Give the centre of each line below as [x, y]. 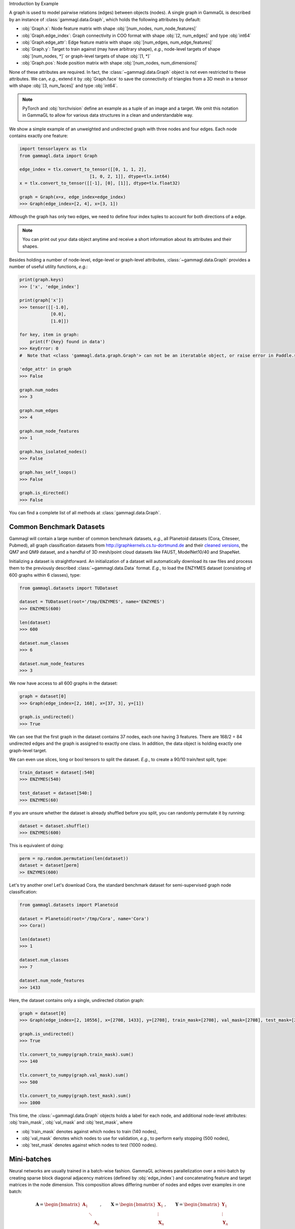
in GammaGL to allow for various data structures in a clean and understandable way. [108, 115]
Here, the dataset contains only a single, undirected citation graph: [77, 1000]
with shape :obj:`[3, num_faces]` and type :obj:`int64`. [63, 86]
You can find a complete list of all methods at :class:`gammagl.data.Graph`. [85, 512]
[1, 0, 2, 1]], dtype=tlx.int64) [130, 176]
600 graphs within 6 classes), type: [45, 575]
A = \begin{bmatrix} [58, 1204]
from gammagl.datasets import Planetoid [69, 905]
